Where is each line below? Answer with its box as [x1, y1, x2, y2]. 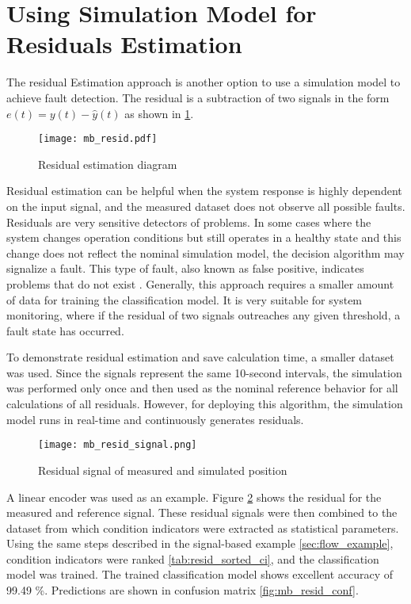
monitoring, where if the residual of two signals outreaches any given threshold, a [6, 307, 401, 323]
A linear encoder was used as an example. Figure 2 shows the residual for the [6, 488, 382, 505]
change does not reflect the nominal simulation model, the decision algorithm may [6, 244, 405, 261]
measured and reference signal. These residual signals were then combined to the [6, 504, 398, 521]
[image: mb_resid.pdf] [38, 133, 158, 145]
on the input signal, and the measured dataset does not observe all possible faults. [6, 197, 405, 214]
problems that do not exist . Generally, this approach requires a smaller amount [6, 275, 394, 292]
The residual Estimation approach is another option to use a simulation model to [6, 74, 401, 90]
